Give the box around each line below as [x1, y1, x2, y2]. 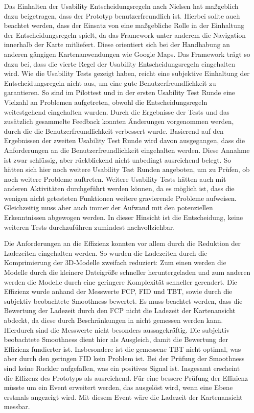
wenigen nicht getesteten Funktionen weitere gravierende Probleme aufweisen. [4, 193, 237, 203]
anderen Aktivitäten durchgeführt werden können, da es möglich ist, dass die [4, 183, 234, 194]
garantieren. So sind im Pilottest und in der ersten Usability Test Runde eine [4, 87, 235, 97]
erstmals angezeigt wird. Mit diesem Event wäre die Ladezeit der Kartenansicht [4, 391, 243, 402]
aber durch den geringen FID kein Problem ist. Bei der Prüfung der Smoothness [4, 353, 245, 364]
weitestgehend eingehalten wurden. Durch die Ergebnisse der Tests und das [4, 106, 230, 117]
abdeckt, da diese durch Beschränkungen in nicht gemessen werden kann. [4, 315, 223, 325]
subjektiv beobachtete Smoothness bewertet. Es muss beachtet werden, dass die [4, 295, 243, 306]
